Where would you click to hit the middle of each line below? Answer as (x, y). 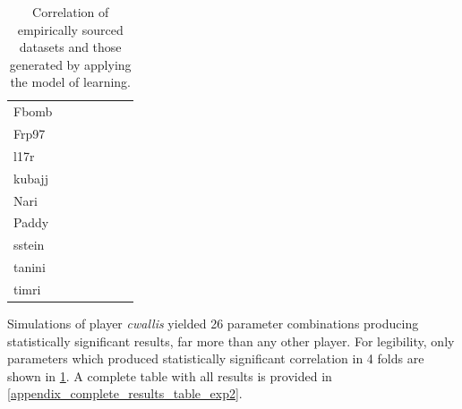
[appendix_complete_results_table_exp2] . (125, 393)
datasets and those (70, 47)
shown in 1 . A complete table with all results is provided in (170, 375)
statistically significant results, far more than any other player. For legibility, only (231, 341)
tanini (30, 267)
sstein (29, 245)
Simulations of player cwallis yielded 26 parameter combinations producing (213, 324)
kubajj (31, 178)
